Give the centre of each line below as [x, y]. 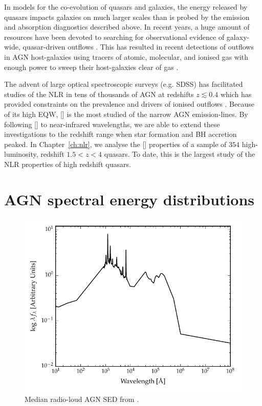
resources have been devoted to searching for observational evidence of [114, 37]
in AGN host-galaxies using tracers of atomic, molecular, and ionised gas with [126, 56]
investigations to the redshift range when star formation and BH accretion [121, 134]
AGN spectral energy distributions [129, 199]
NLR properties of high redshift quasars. [68, 164]
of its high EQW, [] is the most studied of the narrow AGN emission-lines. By [126, 114]
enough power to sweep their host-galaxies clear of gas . [91, 67]
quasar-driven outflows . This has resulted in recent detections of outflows [138, 47]
